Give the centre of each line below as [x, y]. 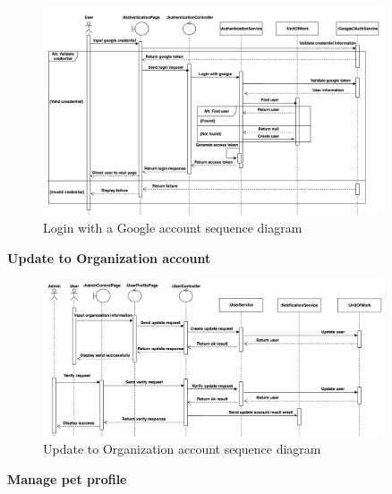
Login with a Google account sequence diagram [173, 228]
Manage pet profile [67, 479]
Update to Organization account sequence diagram [182, 449]
